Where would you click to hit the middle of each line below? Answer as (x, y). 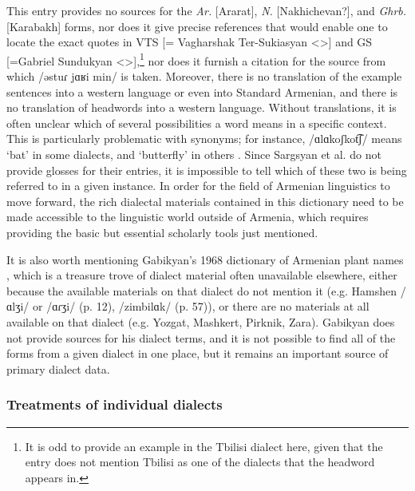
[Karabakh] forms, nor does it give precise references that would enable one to (197, 26)
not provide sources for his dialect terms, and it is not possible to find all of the (201, 337)
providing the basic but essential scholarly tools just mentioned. (162, 232)
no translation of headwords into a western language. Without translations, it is (202, 107)
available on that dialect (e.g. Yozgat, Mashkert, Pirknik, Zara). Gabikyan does (201, 321)
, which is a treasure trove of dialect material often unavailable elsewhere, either (202, 275)
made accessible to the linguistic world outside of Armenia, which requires (188, 217)
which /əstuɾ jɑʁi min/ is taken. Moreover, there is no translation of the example (204, 76)
